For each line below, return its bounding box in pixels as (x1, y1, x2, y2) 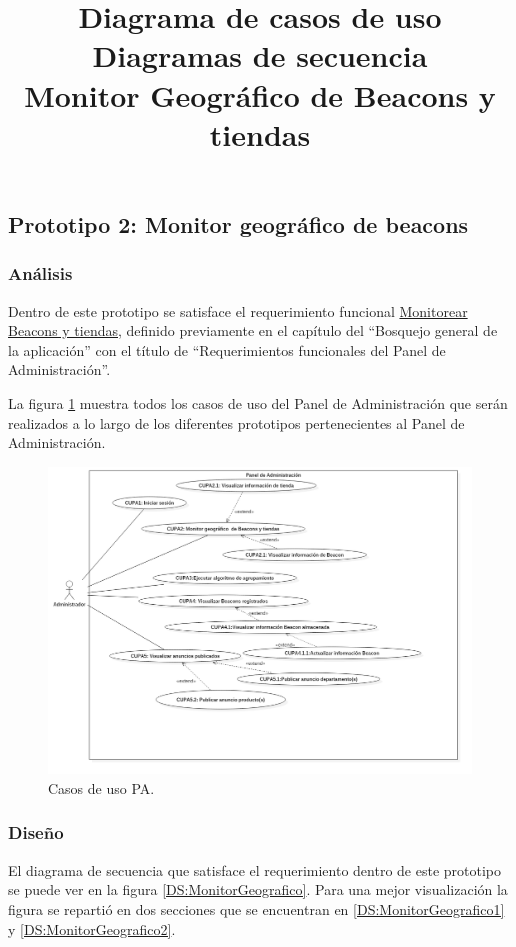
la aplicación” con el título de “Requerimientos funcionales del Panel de (8, 339, 446, 360)
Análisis (8, 261, 73, 286)
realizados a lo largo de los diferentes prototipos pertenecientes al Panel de (8, 412, 465, 433)
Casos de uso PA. (48, 777, 155, 798)
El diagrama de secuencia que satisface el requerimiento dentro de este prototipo (8, 859, 501, 880)
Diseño (8, 820, 64, 845)
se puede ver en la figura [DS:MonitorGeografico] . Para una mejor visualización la (8, 879, 508, 900)
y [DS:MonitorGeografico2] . (8, 918, 176, 939)
